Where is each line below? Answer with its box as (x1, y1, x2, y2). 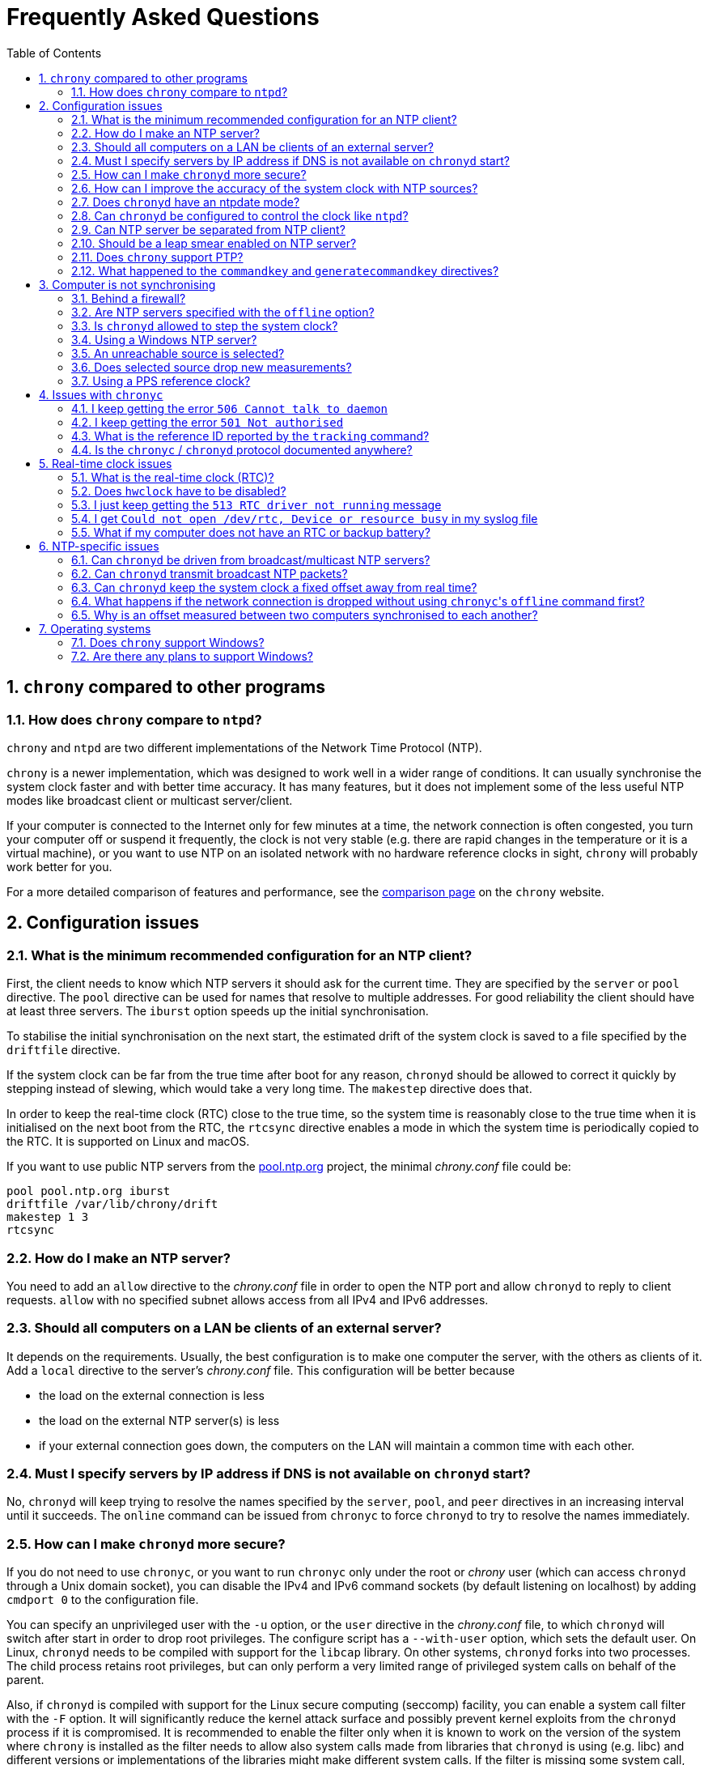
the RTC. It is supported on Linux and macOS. (6, 1134, 250, 1149)
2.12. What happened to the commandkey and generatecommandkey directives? (71, 263, 499, 278)
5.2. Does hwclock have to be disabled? (71, 483, 286, 498)
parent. (6, 1673, 45, 1687)
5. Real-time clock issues (39, 456, 172, 470)
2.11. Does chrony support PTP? (71, 249, 244, 264)
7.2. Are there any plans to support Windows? (71, 649, 313, 663)
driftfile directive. (6, 1043, 121, 1057)
